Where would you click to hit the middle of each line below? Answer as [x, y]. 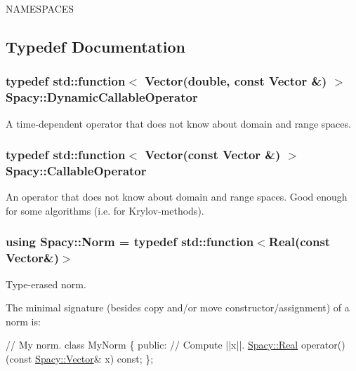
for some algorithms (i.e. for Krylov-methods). [105, 210]
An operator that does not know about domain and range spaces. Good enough [177, 197]
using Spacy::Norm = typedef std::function [130, 242]
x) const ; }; [129, 358]
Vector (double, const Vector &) [236, 81]
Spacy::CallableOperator [76, 170]
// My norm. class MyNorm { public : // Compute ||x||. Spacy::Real [152, 345]
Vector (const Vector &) [213, 155]
